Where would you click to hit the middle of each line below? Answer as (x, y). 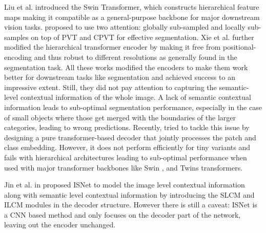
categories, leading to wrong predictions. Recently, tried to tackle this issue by (127, 127)
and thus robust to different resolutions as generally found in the (136, 57)
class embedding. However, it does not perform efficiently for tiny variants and (127, 147)
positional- (240, 47)
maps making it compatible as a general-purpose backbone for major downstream (132, 17)
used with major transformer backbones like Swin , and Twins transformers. (124, 167)
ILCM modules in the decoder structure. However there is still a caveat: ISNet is (131, 205)
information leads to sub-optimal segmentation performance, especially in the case (133, 107)
